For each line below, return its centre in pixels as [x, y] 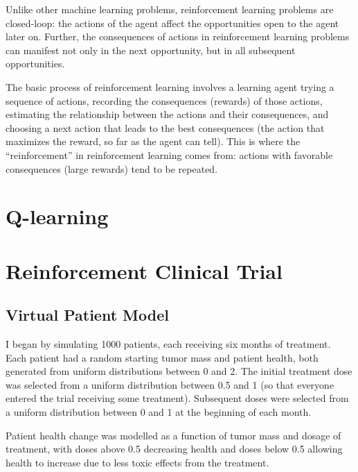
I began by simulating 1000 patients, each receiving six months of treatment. [168, 344]
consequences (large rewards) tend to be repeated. [112, 168]
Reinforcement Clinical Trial [144, 270]
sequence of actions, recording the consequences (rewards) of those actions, [164, 100]
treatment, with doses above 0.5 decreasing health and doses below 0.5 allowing [174, 449]
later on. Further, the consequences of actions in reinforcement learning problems [178, 36]
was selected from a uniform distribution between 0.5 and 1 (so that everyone [170, 384]
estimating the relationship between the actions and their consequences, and [167, 114]
